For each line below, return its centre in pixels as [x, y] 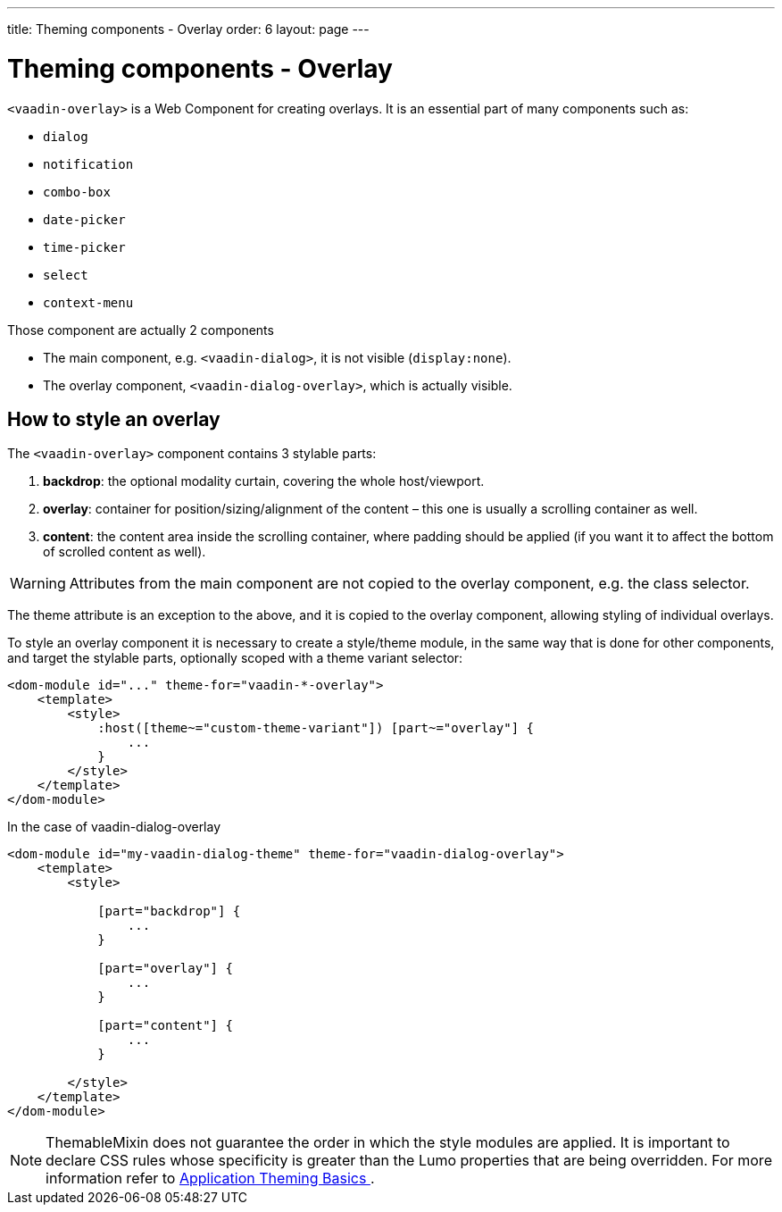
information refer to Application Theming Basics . [210, 1179]
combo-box [77, 192]
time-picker [84, 247]
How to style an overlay [114, 419]
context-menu [88, 302]
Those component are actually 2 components [141, 330]
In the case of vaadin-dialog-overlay [114, 827]
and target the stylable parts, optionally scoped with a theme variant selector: [235, 658]
